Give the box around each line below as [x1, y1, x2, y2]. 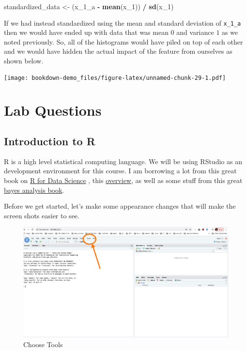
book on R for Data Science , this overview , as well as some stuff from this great [4, 175, 243, 185]
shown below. [4, 56, 44, 66]
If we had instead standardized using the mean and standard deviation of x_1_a [4, 17, 241, 28]
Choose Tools [23, 339, 63, 349]
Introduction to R [4, 134, 95, 149]
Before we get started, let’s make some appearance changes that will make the [4, 201, 236, 211]
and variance [176, 27, 214, 37]
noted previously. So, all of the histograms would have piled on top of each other [4, 36, 243, 46]
